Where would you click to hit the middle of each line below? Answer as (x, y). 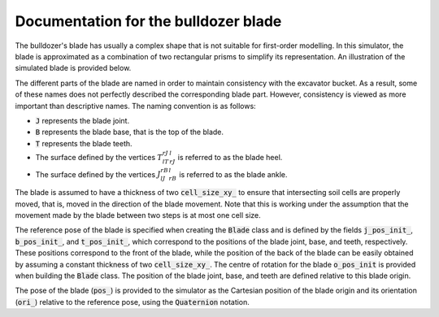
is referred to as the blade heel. (230, 157)
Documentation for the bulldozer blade (148, 21)
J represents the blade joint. (83, 120)
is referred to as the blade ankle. (233, 174)
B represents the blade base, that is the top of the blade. (129, 132)
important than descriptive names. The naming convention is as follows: (135, 106)
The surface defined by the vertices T (99, 157)
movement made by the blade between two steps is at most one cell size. (138, 215)
